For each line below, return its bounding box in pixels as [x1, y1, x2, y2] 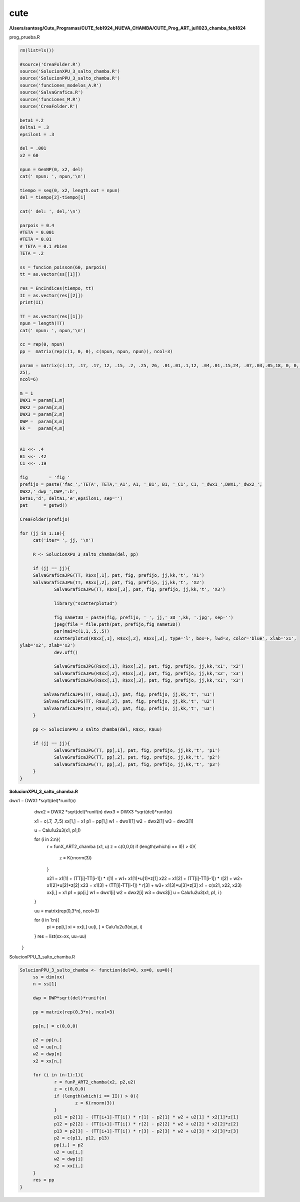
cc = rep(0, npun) [19, 342, 65, 347]
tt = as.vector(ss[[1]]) [19, 272, 81, 277]
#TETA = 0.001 [19, 230, 54, 235]
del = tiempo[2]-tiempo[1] [19, 195, 86, 200]
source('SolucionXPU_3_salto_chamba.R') [19, 69, 120, 75]
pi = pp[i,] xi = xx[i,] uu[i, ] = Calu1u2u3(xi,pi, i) [46, 924, 142, 930]
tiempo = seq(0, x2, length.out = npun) [19, 188, 120, 193]
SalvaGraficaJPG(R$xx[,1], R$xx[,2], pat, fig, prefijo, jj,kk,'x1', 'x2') [54, 663, 244, 669]
